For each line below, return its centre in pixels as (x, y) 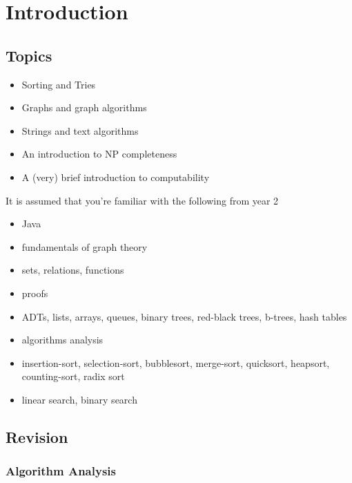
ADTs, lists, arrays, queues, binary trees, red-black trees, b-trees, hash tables (184, 316)
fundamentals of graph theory (85, 246)
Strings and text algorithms (80, 130)
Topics (29, 55)
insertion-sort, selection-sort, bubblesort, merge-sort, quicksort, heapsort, (176, 362)
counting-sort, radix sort (73, 376)
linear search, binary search (79, 399)
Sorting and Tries (59, 84)
